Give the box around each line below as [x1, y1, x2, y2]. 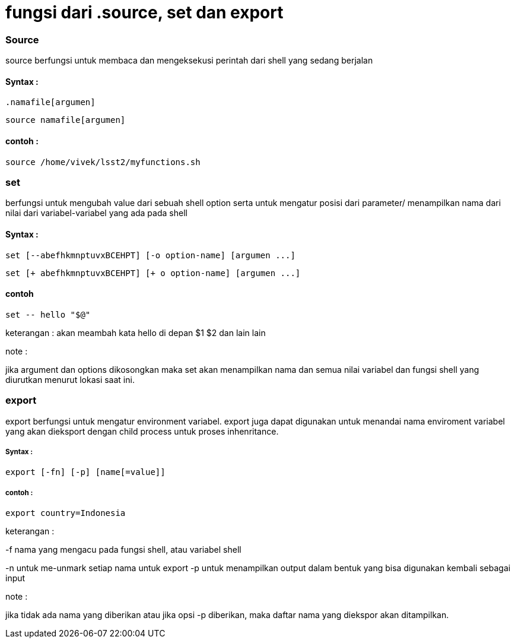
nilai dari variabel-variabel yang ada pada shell [5, 208, 187, 218]
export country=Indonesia [5, 508, 126, 518]
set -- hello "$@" [5, 309, 91, 319]
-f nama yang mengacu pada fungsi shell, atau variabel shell [5, 544, 241, 555]
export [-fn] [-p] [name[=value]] [5, 467, 166, 477]
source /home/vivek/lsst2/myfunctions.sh [5, 157, 201, 167]
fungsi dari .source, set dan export [5, 2, 284, 23]
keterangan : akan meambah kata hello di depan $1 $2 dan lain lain [5, 327, 266, 338]
